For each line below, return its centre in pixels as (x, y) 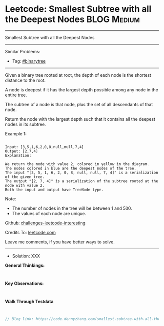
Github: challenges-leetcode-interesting (45, 223)
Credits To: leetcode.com (31, 232)
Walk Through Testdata (29, 301)
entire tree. (16, 95)
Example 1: (16, 133)
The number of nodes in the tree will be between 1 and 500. (72, 208)
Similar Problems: (23, 51)
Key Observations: (24, 283)
